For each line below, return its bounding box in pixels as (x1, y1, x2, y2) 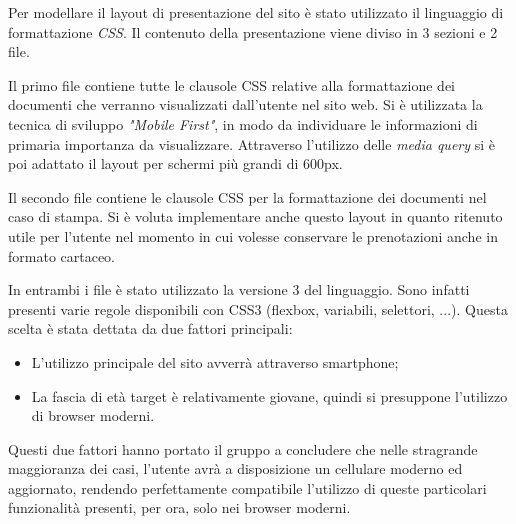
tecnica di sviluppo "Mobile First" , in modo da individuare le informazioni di (8, 113, 478, 134)
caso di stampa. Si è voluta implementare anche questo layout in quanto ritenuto (8, 206, 503, 227)
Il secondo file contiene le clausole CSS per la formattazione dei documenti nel (8, 186, 487, 207)
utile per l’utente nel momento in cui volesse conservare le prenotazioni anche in (8, 225, 498, 246)
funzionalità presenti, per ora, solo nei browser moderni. (8, 497, 351, 518)
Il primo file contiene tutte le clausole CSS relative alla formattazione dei (8, 74, 456, 95)
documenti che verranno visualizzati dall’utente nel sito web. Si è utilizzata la (8, 94, 483, 115)
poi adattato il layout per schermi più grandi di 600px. (8, 153, 343, 174)
